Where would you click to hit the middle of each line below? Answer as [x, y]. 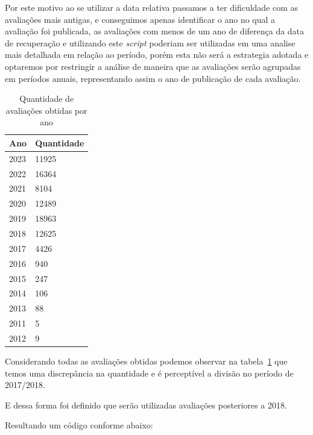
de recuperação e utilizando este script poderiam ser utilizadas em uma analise [150, 42]
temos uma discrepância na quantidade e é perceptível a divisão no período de [149, 373]
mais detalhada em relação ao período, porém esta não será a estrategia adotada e [157, 55]
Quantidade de [47, 99]
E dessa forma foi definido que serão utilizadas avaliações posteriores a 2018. [146, 405]
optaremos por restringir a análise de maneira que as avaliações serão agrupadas [153, 66]
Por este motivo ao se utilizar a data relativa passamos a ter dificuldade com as [152, 7]
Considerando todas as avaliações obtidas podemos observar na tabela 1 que [146, 361]
